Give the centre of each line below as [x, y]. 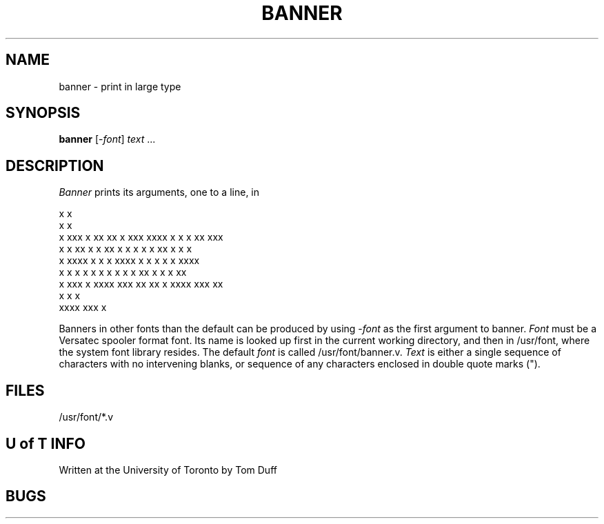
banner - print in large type [120, 86]
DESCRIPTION [55, 165]
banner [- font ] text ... [107, 139]
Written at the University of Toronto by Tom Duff [168, 470]
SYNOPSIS [43, 113]
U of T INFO [46, 443]
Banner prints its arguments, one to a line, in [159, 192]
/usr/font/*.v [86, 417]
